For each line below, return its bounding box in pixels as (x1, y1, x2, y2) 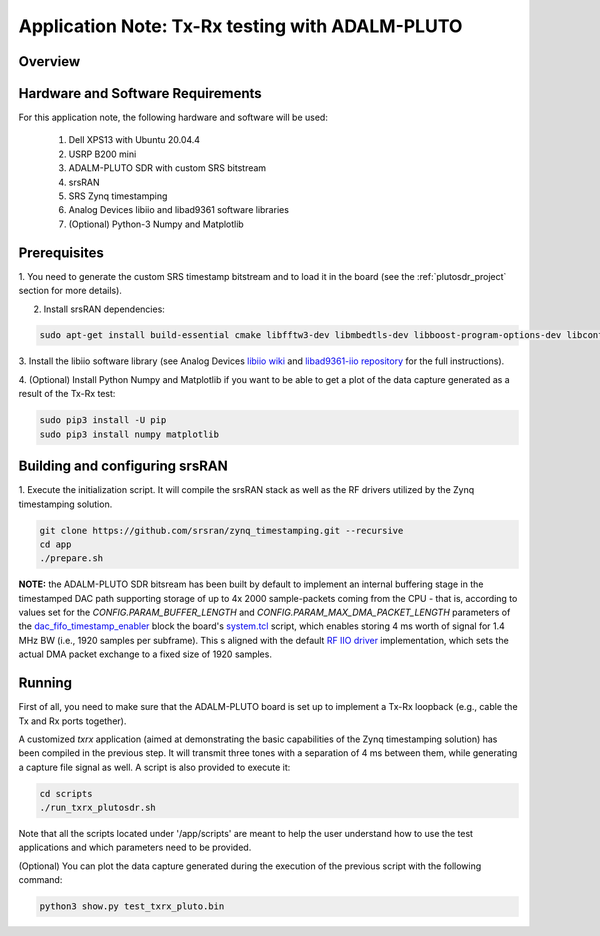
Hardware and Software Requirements (18, 85, 262, 102)
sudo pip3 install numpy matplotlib (39, 428, 220, 440)
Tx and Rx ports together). (18, 715, 127, 727)
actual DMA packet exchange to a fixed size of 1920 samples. (18, 648, 272, 660)
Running (18, 675, 73, 692)
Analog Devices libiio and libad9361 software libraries (68, 204, 290, 216)
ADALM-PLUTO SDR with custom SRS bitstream (68, 162, 267, 174)
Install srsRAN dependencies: (43, 303, 165, 315)
